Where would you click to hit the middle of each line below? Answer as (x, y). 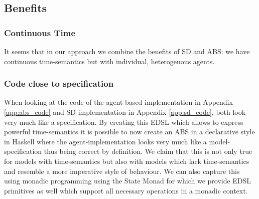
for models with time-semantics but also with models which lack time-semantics (127, 161)
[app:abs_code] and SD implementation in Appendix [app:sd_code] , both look (125, 112)
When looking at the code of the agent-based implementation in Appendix (118, 102)
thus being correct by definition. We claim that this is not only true (148, 151)
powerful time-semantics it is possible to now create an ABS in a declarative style (129, 132)
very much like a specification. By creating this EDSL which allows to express (124, 122)
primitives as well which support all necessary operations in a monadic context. (126, 190)
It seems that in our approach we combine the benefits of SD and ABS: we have (127, 51)
